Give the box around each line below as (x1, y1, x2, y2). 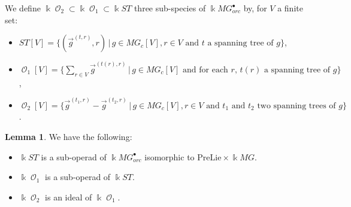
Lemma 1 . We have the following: (5, 130, 132, 143)
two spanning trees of (257, 101, 336, 110)
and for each (183, 65, 228, 74)
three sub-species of (134, 2, 206, 14)
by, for (243, 2, 267, 14)
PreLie (197, 153, 222, 162)
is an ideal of (45, 190, 92, 203)
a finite (277, 2, 303, 14)
